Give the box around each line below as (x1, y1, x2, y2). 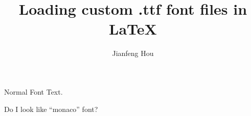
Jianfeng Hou (112, 48, 154, 59)
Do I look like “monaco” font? (4, 103, 98, 114)
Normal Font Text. (4, 86, 63, 97)
